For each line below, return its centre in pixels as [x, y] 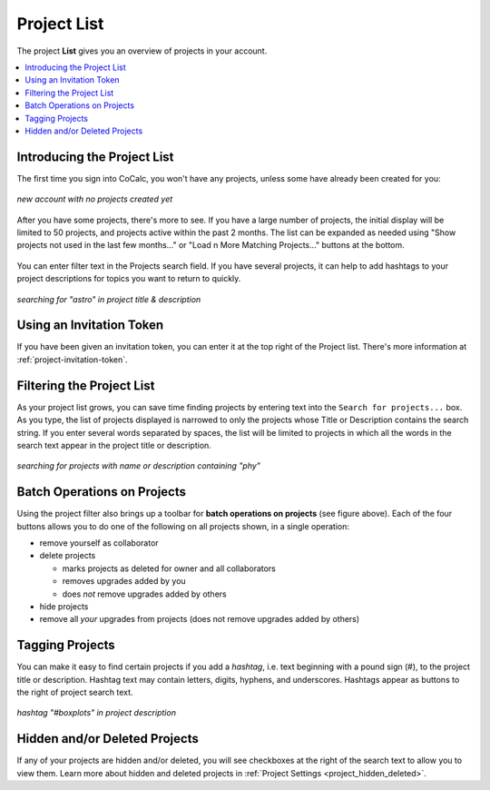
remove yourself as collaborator [99, 543]
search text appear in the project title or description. [114, 445]
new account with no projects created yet [95, 199]
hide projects [64, 606]
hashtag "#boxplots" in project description [97, 713]
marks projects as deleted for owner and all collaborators [169, 568]
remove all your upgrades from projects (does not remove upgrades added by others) [200, 619]
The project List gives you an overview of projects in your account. [142, 51]
